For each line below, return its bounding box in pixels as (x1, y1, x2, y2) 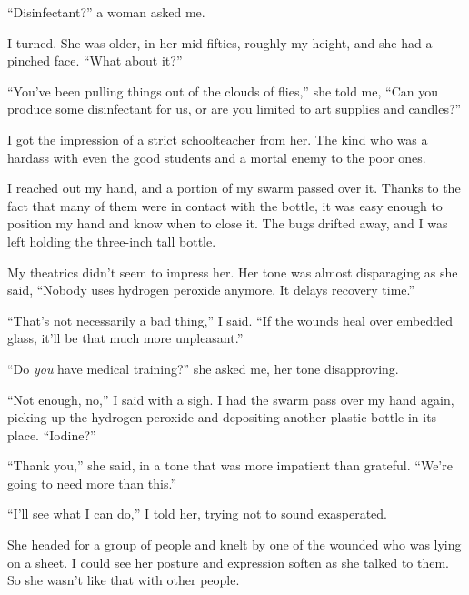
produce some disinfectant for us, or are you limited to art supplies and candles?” (7, 99, 462, 118)
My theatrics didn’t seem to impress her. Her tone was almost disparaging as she (7, 262, 458, 281)
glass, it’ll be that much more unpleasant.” (7, 328, 244, 348)
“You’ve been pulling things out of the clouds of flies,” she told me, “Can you (7, 81, 438, 100)
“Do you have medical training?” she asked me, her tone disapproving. (7, 358, 399, 378)
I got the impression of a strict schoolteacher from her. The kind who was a (7, 129, 428, 148)
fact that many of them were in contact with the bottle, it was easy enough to (7, 196, 443, 215)
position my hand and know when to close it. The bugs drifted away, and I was (7, 214, 448, 233)
